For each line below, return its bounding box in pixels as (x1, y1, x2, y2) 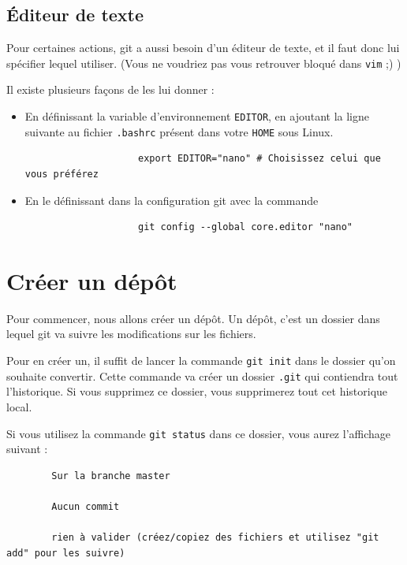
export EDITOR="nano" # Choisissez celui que (137, 153, 381, 165)
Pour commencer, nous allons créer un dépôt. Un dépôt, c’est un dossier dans (6, 310, 380, 326)
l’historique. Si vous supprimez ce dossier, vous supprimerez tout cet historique (6, 383, 388, 400)
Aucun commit (51, 500, 120, 512)
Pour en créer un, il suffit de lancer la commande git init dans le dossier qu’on (6, 352, 396, 369)
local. (6, 398, 32, 414)
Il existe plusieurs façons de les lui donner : (6, 81, 215, 98)
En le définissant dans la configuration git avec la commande (24, 191, 319, 208)
